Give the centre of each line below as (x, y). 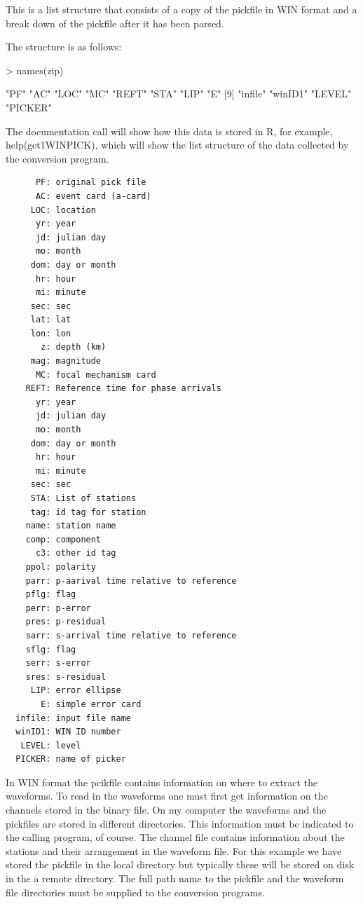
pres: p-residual (66, 622)
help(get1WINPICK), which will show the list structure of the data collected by (177, 145)
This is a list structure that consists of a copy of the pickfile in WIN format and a (181, 9)
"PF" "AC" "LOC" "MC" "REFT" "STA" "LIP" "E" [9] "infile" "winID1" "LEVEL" (179, 94)
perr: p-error (58, 608)
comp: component (63, 539)
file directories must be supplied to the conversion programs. (135, 892)
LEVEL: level (51, 745)
